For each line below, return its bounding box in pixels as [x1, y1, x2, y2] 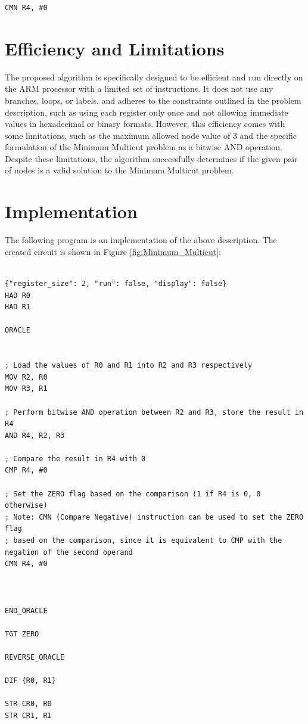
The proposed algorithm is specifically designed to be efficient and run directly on [5, 70, 303, 83]
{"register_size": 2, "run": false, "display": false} [5, 279, 227, 288]
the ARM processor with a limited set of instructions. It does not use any [5, 82, 273, 95]
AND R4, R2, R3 [5, 431, 65, 440]
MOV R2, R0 [5, 372, 48, 381]
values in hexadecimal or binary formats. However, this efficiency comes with [5, 117, 285, 130]
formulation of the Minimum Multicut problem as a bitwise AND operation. [5, 141, 283, 153]
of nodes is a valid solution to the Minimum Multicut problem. [5, 164, 234, 176]
